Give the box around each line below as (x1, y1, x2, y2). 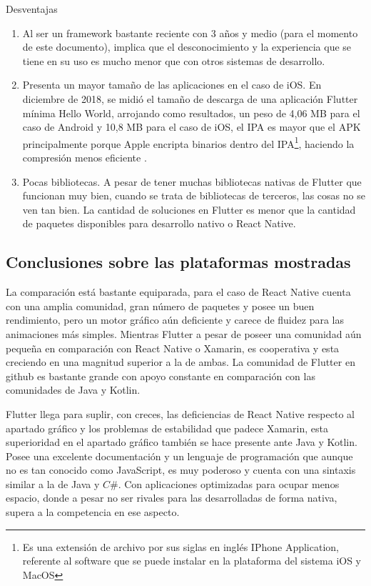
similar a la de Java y (6, 476, 100, 491)
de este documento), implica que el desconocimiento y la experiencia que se (22, 39, 352, 54)
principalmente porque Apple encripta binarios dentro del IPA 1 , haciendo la (22, 134, 355, 151)
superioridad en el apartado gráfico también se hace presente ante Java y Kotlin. (6, 434, 357, 450)
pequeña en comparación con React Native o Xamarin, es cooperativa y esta (6, 340, 340, 355)
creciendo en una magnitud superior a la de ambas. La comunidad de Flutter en (6, 354, 355, 369)
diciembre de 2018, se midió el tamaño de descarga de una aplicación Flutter (22, 91, 358, 106)
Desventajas (6, 1, 58, 16)
